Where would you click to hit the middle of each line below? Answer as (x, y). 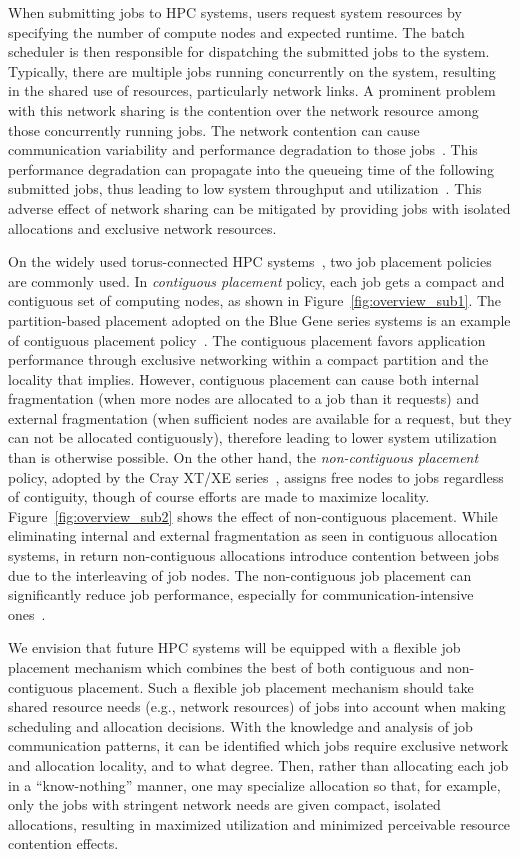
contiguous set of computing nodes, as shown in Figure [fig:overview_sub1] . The (255, 300)
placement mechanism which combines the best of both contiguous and (225, 667)
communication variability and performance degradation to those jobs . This (243, 149)
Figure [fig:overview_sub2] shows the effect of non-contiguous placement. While (253, 515)
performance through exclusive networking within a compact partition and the (248, 359)
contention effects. (63, 843)
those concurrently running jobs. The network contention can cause (214, 129)
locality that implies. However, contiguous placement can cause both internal (243, 378)
